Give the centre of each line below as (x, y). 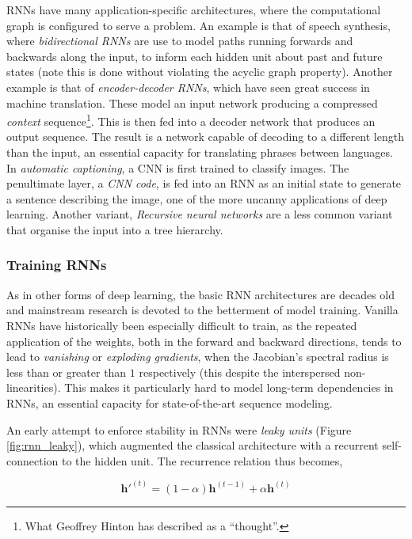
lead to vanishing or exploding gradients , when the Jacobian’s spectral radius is (198, 357)
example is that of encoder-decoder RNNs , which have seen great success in (188, 87)
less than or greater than (67, 372)
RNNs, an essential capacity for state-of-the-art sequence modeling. (170, 402)
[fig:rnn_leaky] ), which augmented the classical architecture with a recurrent (193, 445)
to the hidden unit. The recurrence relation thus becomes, (202, 460)
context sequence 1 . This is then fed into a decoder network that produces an (191, 120)
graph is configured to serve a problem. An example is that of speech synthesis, (198, 25)
